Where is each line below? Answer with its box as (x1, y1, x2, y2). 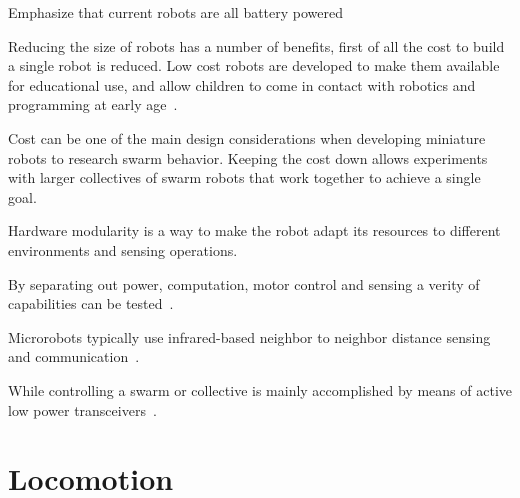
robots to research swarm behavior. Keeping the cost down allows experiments (8, 147, 488, 168)
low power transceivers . (8, 399, 157, 420)
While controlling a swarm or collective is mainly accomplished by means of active (8, 379, 512, 400)
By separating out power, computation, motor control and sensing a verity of (8, 273, 480, 294)
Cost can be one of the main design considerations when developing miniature (8, 127, 486, 148)
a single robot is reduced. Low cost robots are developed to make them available (8, 55, 500, 76)
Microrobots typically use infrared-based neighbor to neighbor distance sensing (8, 326, 491, 347)
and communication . (8, 346, 140, 367)
